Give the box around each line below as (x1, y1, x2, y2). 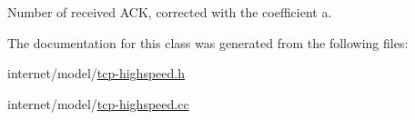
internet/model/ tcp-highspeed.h (7, 64, 185, 83)
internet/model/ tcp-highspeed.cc (7, 94, 189, 113)
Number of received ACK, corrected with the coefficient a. (7, 3, 332, 21)
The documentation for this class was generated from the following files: (7, 33, 409, 52)
